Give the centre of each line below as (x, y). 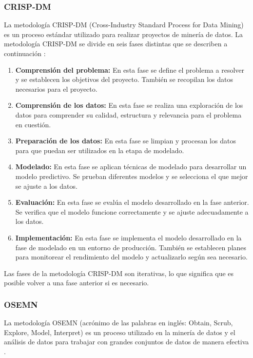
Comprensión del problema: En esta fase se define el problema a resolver (130, 70)
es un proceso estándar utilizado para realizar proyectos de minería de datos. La (124, 34)
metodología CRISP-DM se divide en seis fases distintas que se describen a (116, 44)
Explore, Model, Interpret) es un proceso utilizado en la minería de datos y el (120, 332)
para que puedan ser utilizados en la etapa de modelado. (100, 150)
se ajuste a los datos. (46, 186)
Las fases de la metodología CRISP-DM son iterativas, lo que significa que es (119, 273)
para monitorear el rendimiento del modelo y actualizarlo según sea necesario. (131, 257)
